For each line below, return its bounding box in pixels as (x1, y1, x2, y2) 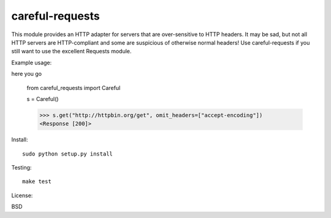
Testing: (11, 164, 32, 171)
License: (11, 192, 33, 199)
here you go (11, 70, 42, 78)
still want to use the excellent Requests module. (11, 48, 132, 55)
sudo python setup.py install (22, 150, 113, 157)
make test (22, 178, 51, 185)
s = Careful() (26, 95, 59, 102)
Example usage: (11, 59, 52, 66)
